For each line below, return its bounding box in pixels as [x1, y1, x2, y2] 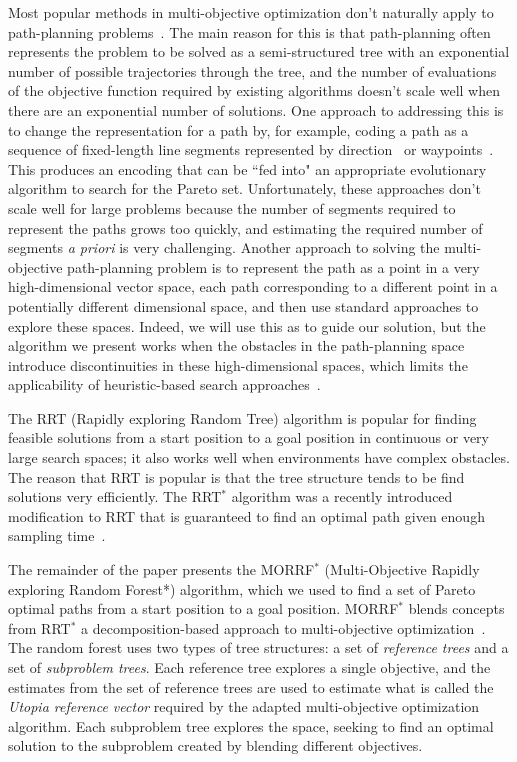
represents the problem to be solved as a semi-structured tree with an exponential [8, 41, 510, 62]
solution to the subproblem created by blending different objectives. [8, 735, 423, 756]
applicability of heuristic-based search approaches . [8, 374, 321, 395]
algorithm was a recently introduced [231, 486, 453, 507]
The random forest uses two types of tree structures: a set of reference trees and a [8, 637, 509, 658]
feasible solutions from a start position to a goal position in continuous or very [8, 427, 489, 448]
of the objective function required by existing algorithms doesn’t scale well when [8, 80, 500, 101]
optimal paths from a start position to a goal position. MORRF [8, 598, 399, 619]
